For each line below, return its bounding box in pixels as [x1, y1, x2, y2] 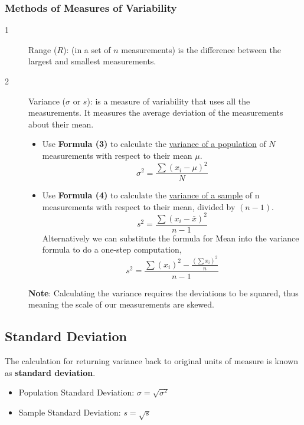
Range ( [28, 43, 57, 55]
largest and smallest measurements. [28, 55, 156, 67]
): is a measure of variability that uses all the [87, 94, 250, 107]
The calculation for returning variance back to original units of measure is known [5, 355, 299, 367]
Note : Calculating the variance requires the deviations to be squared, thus [28, 286, 299, 299]
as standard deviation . [5, 366, 96, 378]
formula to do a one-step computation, [42, 243, 182, 256]
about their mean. [28, 117, 94, 130]
